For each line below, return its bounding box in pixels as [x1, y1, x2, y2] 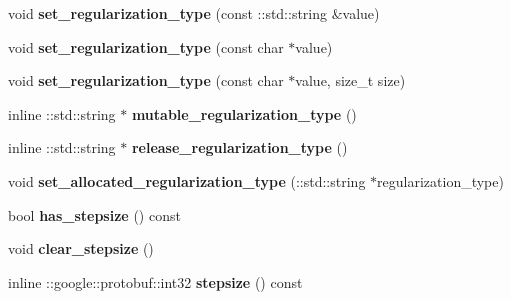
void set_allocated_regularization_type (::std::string [8, 170, 366, 191]
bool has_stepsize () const [8, 204, 181, 225]
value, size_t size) [295, 70, 406, 91]
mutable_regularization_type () [131, 103, 357, 124]
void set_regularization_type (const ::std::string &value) [8, 3, 380, 23]
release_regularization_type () [131, 137, 348, 158]
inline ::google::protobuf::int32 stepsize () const [8, 271, 303, 292]
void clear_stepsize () [8, 238, 154, 259]
